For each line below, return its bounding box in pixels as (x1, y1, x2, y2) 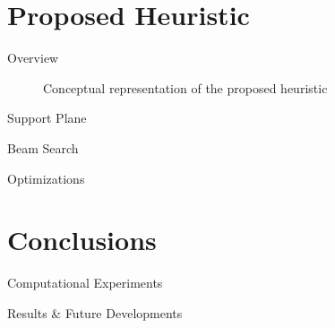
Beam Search (7, 138, 79, 157)
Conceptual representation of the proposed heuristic (43, 78, 328, 97)
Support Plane (7, 108, 87, 127)
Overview (7, 48, 59, 67)
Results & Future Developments (7, 303, 183, 322)
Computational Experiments (7, 273, 163, 292)
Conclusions (7, 221, 157, 258)
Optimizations (7, 168, 85, 187)
